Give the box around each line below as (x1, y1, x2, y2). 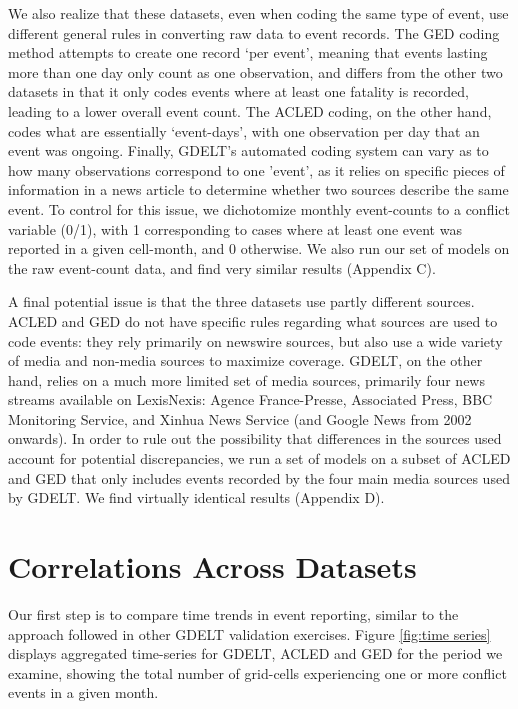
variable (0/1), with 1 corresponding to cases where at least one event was (8, 218, 462, 239)
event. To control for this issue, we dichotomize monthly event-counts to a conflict (8, 198, 510, 219)
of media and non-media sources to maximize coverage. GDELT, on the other (8, 350, 483, 371)
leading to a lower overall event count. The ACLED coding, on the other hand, (8, 100, 492, 121)
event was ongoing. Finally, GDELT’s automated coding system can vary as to (8, 140, 489, 161)
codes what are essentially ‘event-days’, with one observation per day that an (8, 120, 480, 141)
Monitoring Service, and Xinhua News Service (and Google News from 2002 (8, 408, 472, 429)
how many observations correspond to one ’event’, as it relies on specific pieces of (8, 159, 505, 180)
